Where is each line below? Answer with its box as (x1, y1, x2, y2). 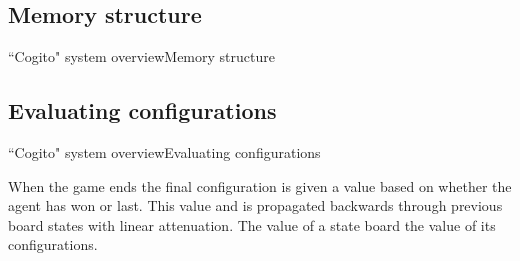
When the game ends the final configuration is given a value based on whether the (8, 175, 512, 196)
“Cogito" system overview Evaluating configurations (8, 142, 321, 162)
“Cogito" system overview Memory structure (8, 46, 275, 67)
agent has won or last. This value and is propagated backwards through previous (8, 195, 503, 216)
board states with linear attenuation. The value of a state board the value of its (8, 214, 496, 235)
